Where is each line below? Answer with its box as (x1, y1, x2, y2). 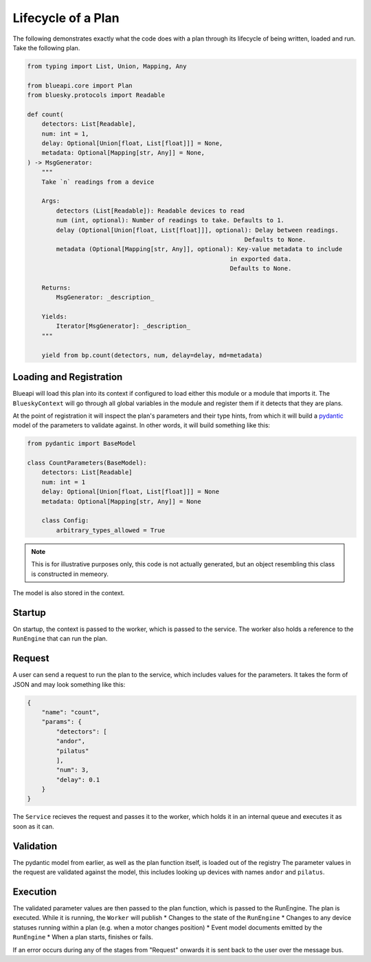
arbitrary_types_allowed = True (56, 526, 165, 534)
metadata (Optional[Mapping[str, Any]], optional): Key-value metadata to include (56, 245, 343, 253)
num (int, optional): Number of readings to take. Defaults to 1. (56, 217, 285, 224)
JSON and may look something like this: (12, 680, 126, 688)
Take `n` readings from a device (41, 178, 155, 186)
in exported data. (229, 255, 292, 263)
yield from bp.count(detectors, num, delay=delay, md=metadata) (41, 351, 263, 359)
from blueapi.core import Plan (27, 81, 133, 89)
